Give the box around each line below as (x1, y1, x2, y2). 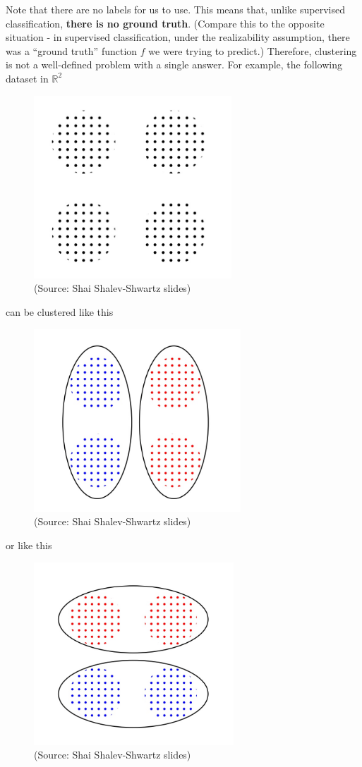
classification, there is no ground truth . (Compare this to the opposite (6, 16, 325, 30)
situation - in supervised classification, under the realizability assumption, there (6, 30, 350, 44)
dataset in (6, 70, 49, 85)
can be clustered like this (6, 304, 114, 319)
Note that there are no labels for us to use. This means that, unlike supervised (6, 2, 345, 16)
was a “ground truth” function (6, 43, 138, 58)
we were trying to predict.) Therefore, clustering (148, 43, 357, 58)
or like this (6, 537, 52, 552)
